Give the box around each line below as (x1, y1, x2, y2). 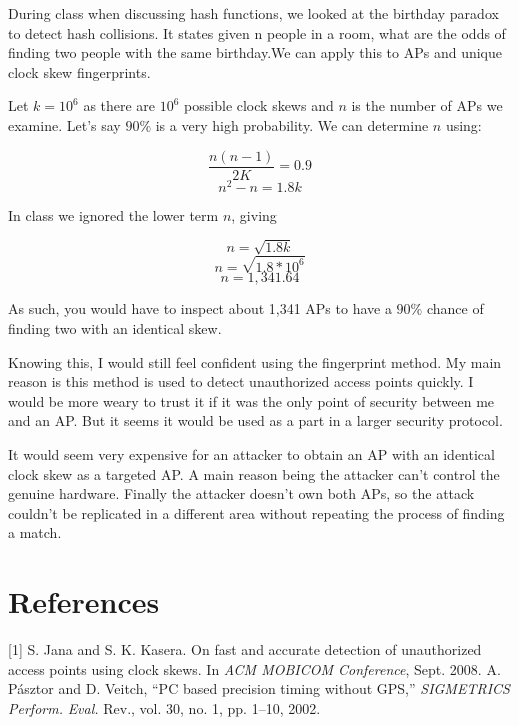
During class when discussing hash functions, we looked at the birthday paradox (8, 3, 499, 23)
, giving (231, 204, 277, 225)
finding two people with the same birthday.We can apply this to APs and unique (8, 42, 503, 63)
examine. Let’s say (8, 114, 121, 135)
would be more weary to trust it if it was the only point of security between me (8, 390, 495, 411)
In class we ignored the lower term (8, 204, 219, 225)
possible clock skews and (184, 95, 334, 116)
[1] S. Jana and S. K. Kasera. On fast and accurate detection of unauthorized (8, 639, 482, 660)
